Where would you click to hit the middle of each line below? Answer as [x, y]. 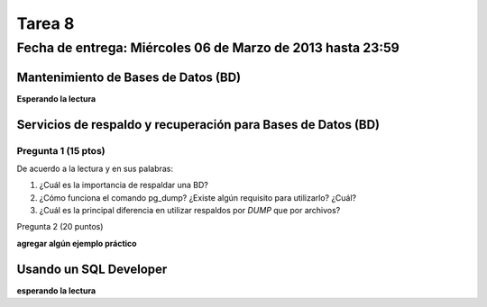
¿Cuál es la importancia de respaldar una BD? [124, 185]
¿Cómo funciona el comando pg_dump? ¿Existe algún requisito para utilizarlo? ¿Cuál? [198, 197]
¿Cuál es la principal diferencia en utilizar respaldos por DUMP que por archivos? [190, 211]
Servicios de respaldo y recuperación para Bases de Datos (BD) [198, 125]
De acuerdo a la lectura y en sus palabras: [95, 168]
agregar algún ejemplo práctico [77, 243]
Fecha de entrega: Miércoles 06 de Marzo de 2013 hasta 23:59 [208, 48]
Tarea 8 [46, 23]
